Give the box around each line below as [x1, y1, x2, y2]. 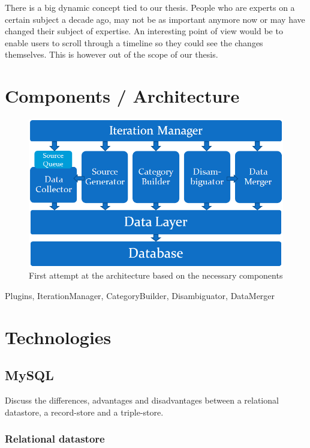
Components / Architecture [5, 83, 240, 108]
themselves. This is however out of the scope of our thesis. [5, 48, 218, 61]
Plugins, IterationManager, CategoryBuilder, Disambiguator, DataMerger [5, 289, 275, 301]
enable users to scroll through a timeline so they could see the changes [5, 36, 263, 49]
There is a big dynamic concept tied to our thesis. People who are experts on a [5, 1, 295, 13]
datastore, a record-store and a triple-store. [5, 405, 164, 418]
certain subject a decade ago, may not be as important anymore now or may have [5, 13, 305, 25]
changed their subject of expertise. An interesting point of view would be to [5, 25, 283, 37]
